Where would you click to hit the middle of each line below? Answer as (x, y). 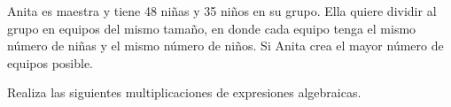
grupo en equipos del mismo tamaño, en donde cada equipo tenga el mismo (212, 28)
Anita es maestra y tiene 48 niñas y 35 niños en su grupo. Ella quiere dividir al (222, 11)
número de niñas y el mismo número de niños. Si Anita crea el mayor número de (225, 46)
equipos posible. (51, 62)
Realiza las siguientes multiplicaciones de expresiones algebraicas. (184, 92)
